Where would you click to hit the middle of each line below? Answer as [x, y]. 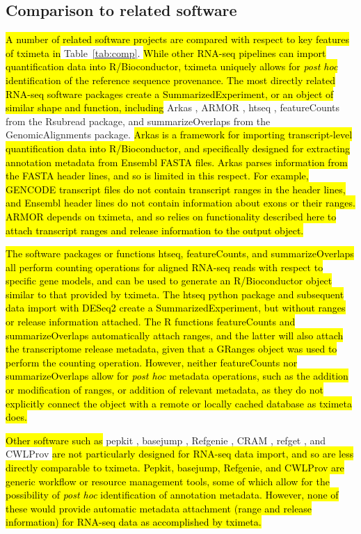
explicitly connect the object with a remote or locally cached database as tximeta [179, 403]
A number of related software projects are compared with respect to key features [178, 39]
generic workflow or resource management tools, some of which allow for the [168, 481]
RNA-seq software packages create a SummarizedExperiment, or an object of [170, 94]
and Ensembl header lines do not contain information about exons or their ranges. [180, 203]
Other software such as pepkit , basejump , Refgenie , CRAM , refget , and [166, 440]
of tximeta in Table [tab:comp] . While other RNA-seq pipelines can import [166, 52]
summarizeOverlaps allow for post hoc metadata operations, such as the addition [177, 376]
